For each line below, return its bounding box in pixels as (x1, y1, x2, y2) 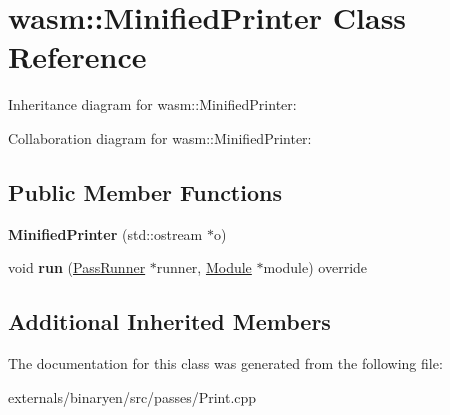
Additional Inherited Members (8, 306, 331, 337)
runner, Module (156, 257, 252, 278)
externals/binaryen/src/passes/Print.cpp (8, 386, 257, 407)
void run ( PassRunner (8, 257, 146, 278)
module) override (263, 257, 368, 278)
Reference (8, 36, 147, 77)
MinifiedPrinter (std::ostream (8, 223, 203, 244)
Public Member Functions (8, 176, 282, 207)
